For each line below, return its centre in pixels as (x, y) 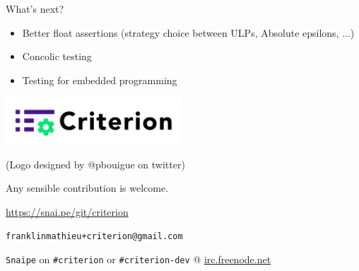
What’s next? (35, 8)
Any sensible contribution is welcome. (87, 188)
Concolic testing (57, 56)
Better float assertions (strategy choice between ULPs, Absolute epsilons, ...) (188, 32)
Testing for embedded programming (100, 80)
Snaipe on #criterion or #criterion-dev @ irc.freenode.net (139, 259)
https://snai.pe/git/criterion (67, 211)
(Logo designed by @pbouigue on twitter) (95, 164)
